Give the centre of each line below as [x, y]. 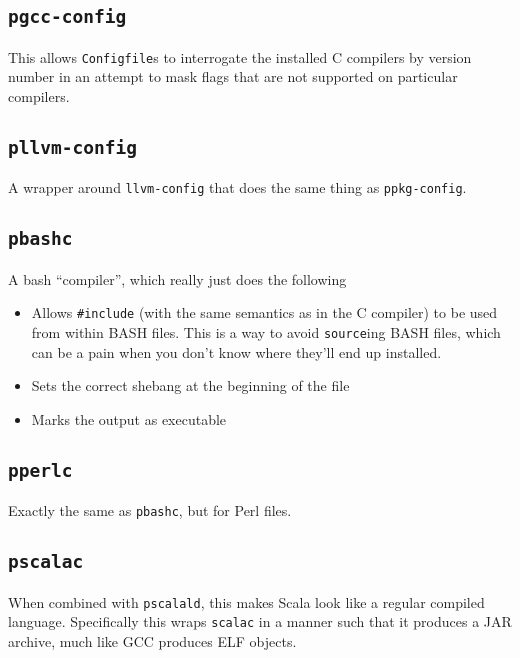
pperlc [40, 470]
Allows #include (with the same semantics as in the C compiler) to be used [264, 312]
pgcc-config [67, 17]
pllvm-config [72, 148]
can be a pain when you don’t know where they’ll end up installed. [236, 351]
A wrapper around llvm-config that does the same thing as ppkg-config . [237, 187]
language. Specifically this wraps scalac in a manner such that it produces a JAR [260, 621]
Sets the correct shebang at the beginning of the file [190, 385]
